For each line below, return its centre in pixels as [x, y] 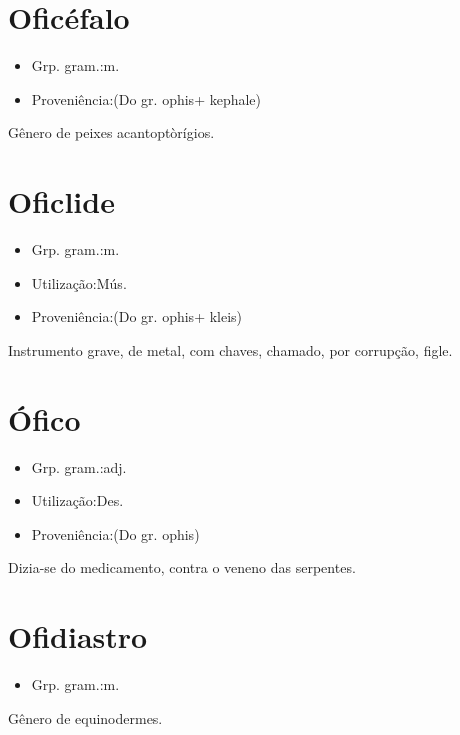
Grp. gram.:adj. [79, 466]
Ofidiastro [78, 636]
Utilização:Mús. [79, 282]
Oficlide [61, 201]
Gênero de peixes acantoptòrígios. [111, 132]
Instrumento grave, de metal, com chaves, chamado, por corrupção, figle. [230, 349]
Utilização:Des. [77, 500]
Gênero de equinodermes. [85, 717]
